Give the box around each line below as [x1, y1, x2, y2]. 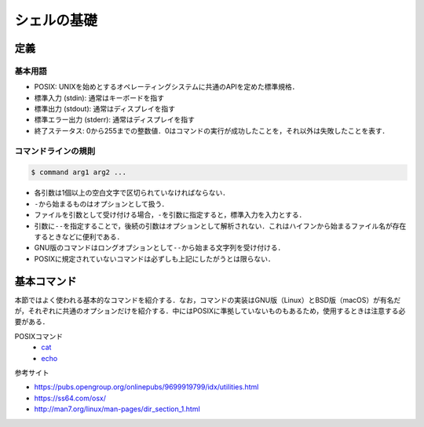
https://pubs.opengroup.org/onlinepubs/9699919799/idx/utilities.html [34, 382, 259, 392]
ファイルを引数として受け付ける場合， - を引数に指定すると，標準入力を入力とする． [34, 210, 306, 220]
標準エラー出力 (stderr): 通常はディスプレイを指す [34, 115, 196, 125]
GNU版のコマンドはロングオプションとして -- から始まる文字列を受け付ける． [34, 243, 285, 253]
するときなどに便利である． [34, 232, 124, 241]
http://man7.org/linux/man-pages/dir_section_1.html [34, 404, 200, 414]
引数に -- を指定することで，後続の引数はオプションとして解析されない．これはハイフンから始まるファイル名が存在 [34, 221, 407, 231]
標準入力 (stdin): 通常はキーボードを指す [34, 93, 165, 102]
